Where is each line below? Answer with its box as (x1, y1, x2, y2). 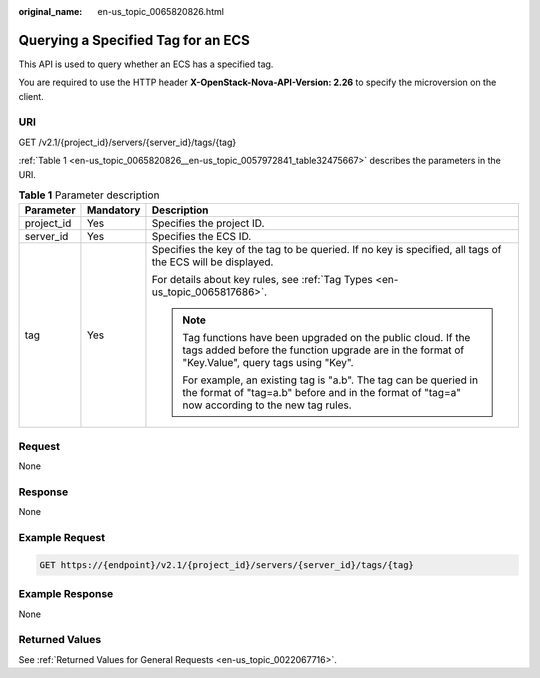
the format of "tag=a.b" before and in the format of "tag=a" (182, 386, 462, 400)
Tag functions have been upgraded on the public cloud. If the (182, 331, 471, 345)
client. (18, 90, 44, 102)
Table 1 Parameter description (18, 188, 160, 202)
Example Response (18, 587, 114, 601)
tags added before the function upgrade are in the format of (182, 343, 465, 357)
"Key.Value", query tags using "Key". (182, 356, 354, 370)
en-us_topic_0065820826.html (97, 6, 225, 17)
